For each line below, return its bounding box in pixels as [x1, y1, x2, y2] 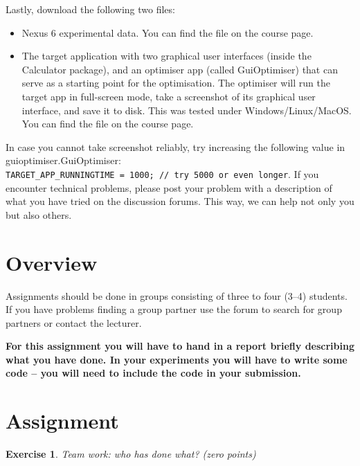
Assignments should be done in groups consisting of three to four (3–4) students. [6, 288, 348, 303]
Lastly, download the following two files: [6, 2, 175, 16]
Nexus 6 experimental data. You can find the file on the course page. [21, 25, 314, 39]
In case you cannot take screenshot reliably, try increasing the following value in [6, 139, 345, 154]
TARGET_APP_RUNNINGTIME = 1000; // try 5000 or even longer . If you [6, 166, 319, 181]
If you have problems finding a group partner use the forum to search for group [6, 302, 342, 316]
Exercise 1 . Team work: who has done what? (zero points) [6, 447, 256, 461]
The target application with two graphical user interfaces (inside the [21, 48, 312, 63]
